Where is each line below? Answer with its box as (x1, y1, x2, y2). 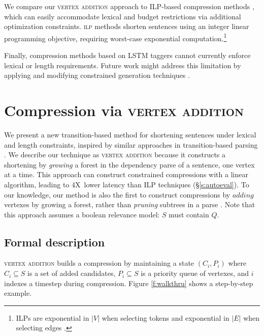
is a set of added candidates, (27, 268, 116, 278)
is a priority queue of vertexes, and (141, 268, 249, 278)
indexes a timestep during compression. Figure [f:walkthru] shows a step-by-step (4, 277, 253, 288)
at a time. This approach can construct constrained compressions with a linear (4, 169, 248, 180)
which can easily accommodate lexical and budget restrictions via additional (4, 11, 241, 21)
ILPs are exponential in (16, 312, 89, 323)
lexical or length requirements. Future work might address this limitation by (4, 60, 241, 70)
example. (4, 288, 32, 298)
